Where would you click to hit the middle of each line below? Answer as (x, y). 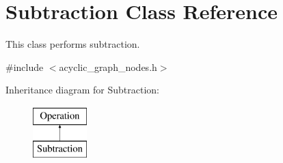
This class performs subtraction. (73, 44)
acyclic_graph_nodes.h (108, 66)
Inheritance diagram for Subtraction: (82, 90)
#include (25, 66)
